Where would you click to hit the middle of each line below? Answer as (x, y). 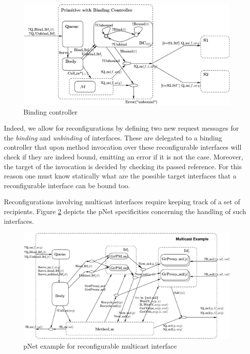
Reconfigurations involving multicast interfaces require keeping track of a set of (122, 202)
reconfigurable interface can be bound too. (67, 185)
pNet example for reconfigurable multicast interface (100, 345)
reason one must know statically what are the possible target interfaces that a (120, 176)
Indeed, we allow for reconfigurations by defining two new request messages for (121, 128)
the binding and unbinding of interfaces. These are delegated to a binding (113, 137)
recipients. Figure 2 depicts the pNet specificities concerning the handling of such (125, 211)
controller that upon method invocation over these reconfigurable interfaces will (123, 147)
